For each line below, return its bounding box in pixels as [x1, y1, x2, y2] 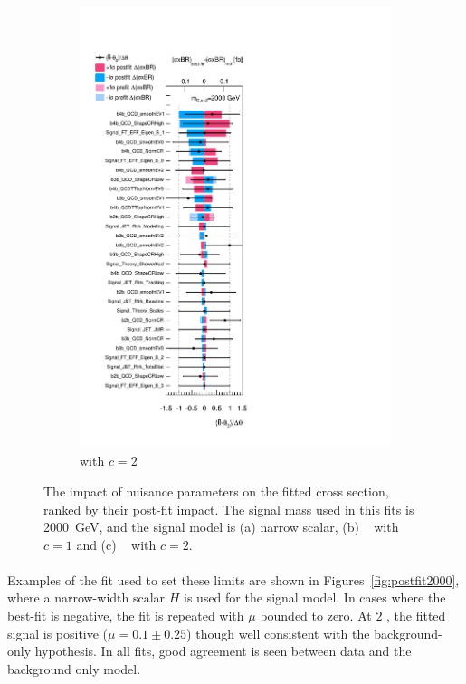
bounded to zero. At [260, 606, 372, 625]
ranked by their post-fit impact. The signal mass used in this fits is [43, 499, 414, 518]
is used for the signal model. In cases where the [184, 588, 446, 607]
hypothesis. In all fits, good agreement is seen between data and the [34, 641, 412, 660]
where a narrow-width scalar [7, 588, 166, 607]
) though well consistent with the [186, 623, 370, 642]
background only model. [7, 659, 141, 678]
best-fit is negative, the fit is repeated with [7, 606, 244, 625]
